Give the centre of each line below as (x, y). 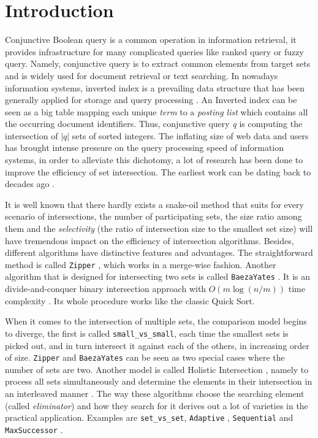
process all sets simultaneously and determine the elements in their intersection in (159, 381)
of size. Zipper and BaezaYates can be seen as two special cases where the (145, 357)
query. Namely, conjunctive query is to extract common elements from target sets (158, 63)
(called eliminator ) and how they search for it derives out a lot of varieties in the (157, 405)
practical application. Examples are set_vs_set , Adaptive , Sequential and (149, 417)
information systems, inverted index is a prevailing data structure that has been (155, 87)
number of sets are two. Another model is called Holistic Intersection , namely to (157, 369)
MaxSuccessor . (34, 429)
